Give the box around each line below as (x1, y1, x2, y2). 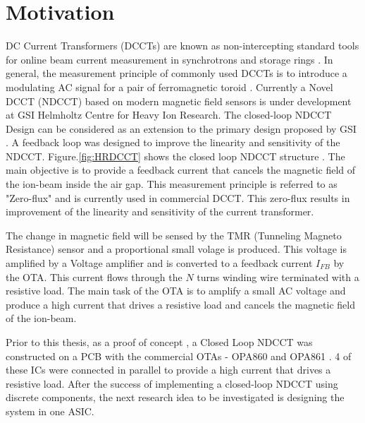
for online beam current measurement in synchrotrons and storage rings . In (6, 52, 333, 66)
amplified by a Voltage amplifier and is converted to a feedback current (6, 256, 313, 270)
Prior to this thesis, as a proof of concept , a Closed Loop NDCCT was (6, 335, 313, 349)
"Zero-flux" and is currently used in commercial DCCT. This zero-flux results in (6, 190, 350, 205)
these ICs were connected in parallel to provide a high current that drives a (6, 362, 331, 377)
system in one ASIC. (6, 403, 94, 418)
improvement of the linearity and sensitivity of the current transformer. (6, 204, 314, 219)
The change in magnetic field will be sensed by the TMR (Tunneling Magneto (6, 227, 342, 242)
